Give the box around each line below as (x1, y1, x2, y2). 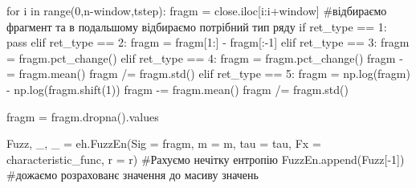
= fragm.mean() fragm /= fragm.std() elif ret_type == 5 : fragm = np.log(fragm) (6, 65, 410, 82)
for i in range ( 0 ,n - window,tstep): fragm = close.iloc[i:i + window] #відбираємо (6, 2, 387, 18)
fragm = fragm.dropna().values (6, 108, 159, 125)
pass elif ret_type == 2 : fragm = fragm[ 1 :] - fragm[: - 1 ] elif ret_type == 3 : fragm (6, 34, 410, 51)
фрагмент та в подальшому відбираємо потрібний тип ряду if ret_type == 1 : (6, 18, 387, 35)
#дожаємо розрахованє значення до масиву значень (6, 166, 259, 183)
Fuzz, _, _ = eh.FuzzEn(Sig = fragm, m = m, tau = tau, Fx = (6, 135, 321, 152)
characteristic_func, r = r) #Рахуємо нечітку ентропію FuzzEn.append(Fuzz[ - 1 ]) (6, 150, 405, 167)
